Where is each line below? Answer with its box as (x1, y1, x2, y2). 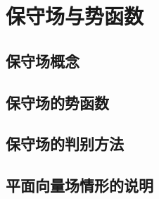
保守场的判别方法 (6, 133, 124, 155)
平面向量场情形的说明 (6, 174, 153, 196)
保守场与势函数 (6, 1, 144, 30)
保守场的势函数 (6, 91, 109, 113)
